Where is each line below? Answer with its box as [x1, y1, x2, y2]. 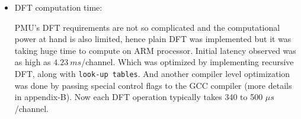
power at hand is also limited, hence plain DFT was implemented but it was [14, 33, 292, 45]
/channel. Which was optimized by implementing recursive [81, 56, 294, 68]
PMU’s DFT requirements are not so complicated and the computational [14, 21, 280, 33]
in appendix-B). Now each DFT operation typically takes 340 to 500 [14, 91, 263, 103]
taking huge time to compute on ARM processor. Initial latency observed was [14, 44, 296, 56]
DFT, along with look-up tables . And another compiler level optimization [14, 67, 290, 79]
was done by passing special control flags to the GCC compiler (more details [14, 79, 292, 91]
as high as [14, 56, 51, 68]
